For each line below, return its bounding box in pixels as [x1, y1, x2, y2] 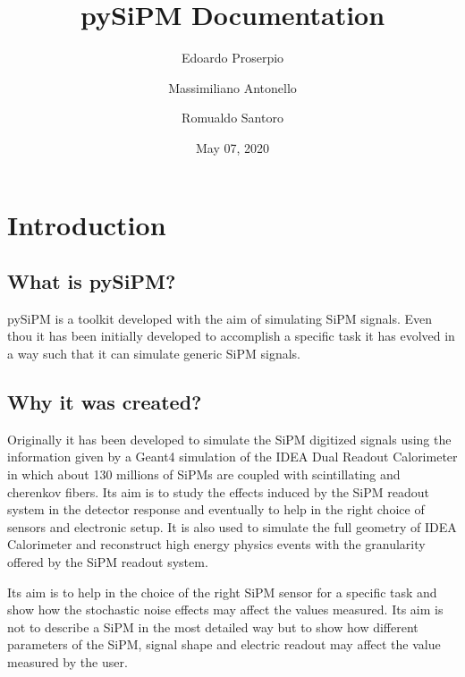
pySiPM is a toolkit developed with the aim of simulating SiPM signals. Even [7, 309, 432, 327]
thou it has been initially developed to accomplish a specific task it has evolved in [7, 326, 455, 345]
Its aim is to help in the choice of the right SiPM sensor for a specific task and [7, 582, 437, 601]
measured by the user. [7, 653, 128, 671]
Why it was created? [7, 388, 202, 416]
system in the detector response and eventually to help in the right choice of [7, 500, 425, 519]
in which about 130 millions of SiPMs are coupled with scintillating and [7, 465, 401, 484]
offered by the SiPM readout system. [7, 553, 208, 571]
